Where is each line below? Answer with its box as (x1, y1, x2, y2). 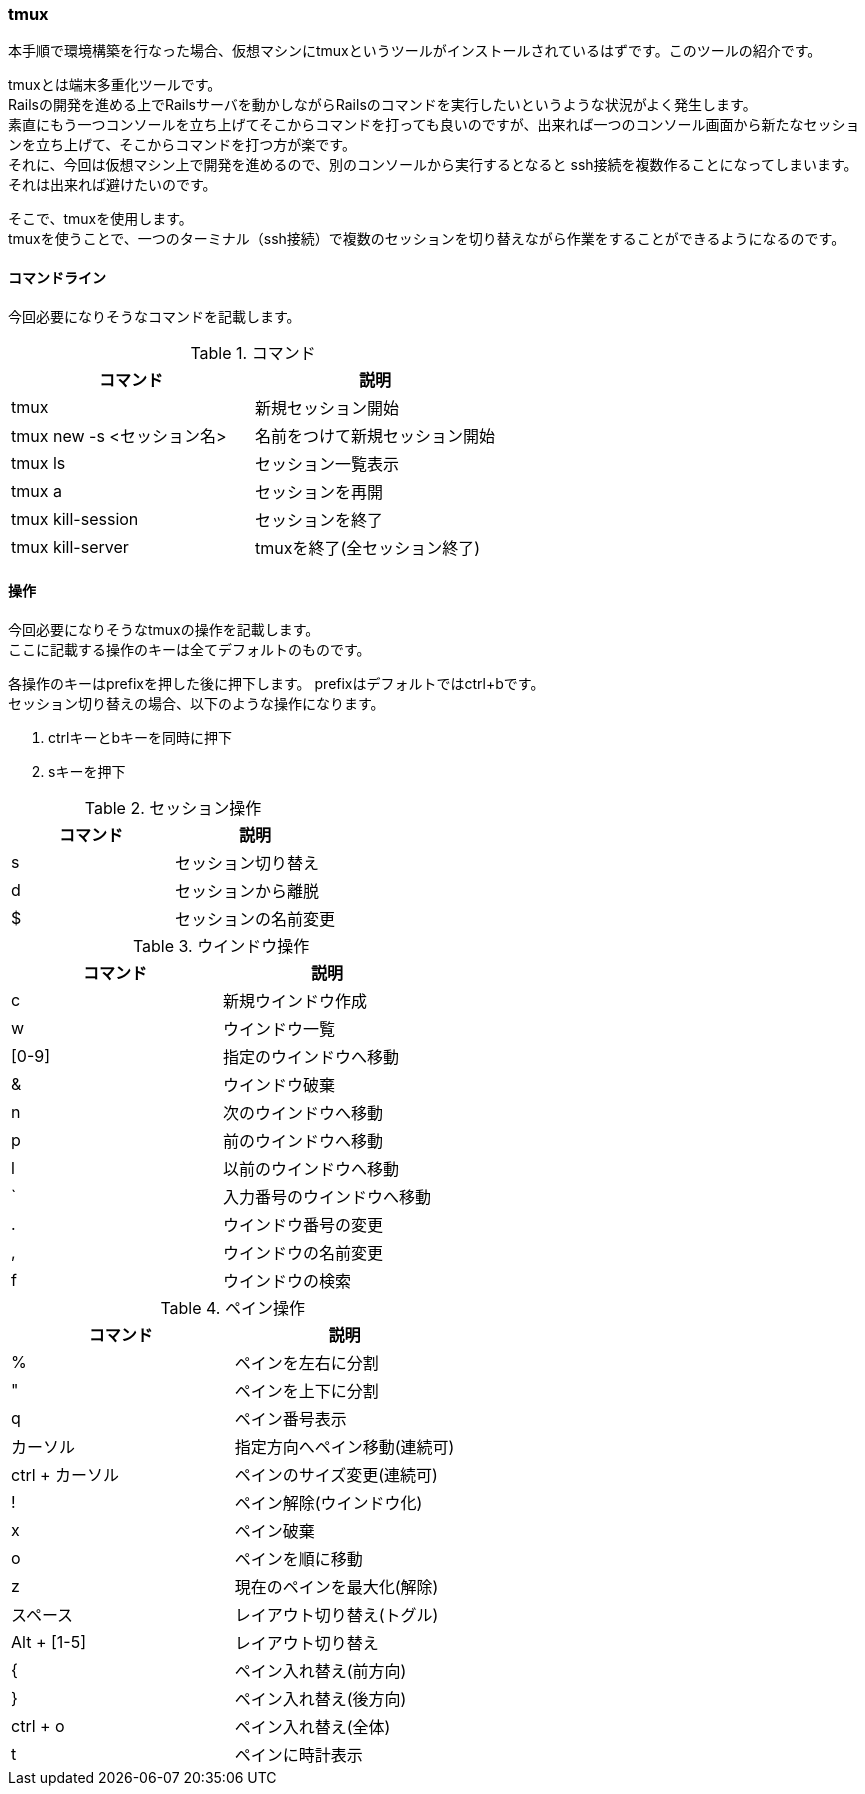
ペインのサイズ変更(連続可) (234, 1464, 438, 1485)
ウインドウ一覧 (223, 1018, 336, 1039)
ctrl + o (11, 1715, 65, 1736)
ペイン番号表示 (234, 1408, 347, 1429)
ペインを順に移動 (234, 1548, 363, 1569)
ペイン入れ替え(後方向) (234, 1688, 407, 1709)
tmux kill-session (11, 508, 139, 529)
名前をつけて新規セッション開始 (255, 425, 496, 446)
